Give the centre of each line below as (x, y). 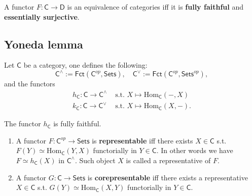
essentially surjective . (42, 16)
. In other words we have (195, 150)
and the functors (30, 84)
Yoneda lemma (44, 44)
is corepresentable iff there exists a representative (168, 177)
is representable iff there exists (142, 140)
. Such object (95, 160)
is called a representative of (168, 160)
